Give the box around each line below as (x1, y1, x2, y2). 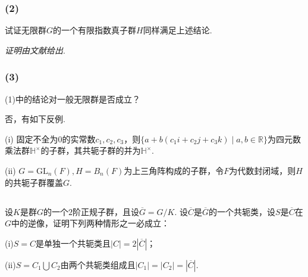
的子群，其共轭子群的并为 (40, 144, 141, 157)
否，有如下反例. (5, 113, 65, 125)
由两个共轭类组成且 (60, 258, 136, 270)
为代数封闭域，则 (229, 164, 296, 176)
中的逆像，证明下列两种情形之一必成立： (11, 217, 170, 229)
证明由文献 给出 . (5, 43, 65, 56)
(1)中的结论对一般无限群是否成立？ (5, 92, 140, 105)
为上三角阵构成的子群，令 (124, 164, 224, 176)
